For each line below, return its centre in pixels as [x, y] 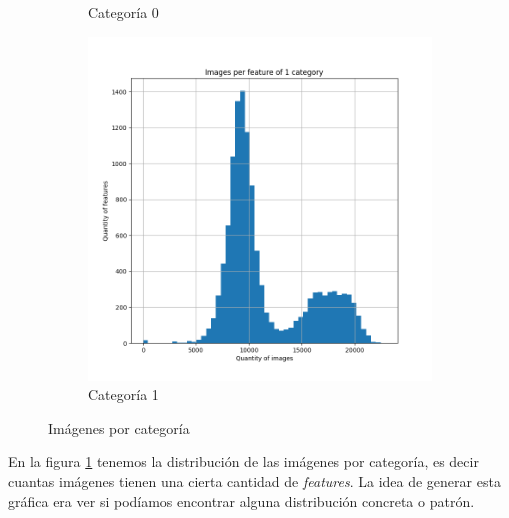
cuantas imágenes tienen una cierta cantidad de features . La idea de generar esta [254, 480]
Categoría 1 [123, 394]
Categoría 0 [123, 12]
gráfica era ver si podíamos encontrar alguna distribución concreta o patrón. [241, 500]
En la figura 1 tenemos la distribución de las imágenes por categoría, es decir [243, 461]
